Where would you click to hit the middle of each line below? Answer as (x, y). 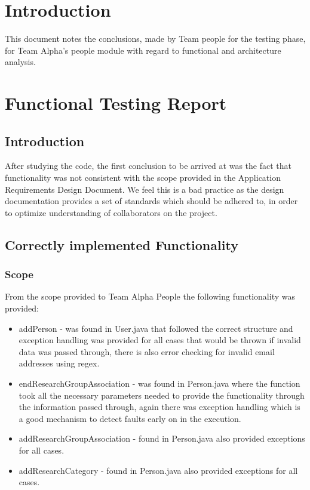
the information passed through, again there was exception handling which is (159, 407)
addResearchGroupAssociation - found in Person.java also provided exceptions (162, 438)
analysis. (20, 62)
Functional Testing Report (116, 103)
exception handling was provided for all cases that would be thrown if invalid (160, 340)
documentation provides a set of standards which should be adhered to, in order (151, 201)
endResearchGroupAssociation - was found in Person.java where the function (159, 383)
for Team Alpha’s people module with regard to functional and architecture (143, 50)
